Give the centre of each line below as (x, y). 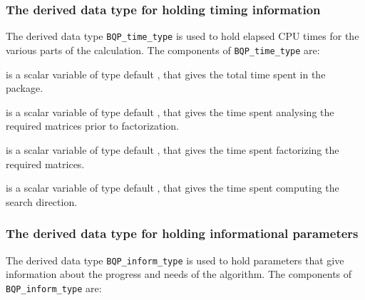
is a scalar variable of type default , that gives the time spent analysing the (170, 112)
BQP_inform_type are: (54, 288)
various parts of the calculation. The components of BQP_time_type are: (163, 50)
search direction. (42, 201)
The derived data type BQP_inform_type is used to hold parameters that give (175, 260)
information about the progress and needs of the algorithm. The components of (179, 274)
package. (25, 88)
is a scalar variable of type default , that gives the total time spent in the (166, 74)
